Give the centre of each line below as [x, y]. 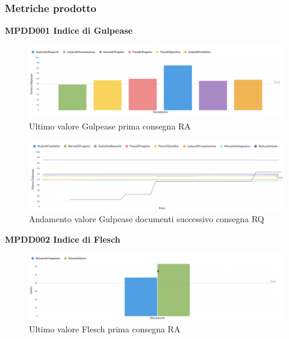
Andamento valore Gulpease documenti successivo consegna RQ [147, 219]
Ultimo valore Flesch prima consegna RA [105, 329]
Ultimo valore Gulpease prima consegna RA [110, 126]
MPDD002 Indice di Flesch [63, 239]
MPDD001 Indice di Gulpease [69, 30]
